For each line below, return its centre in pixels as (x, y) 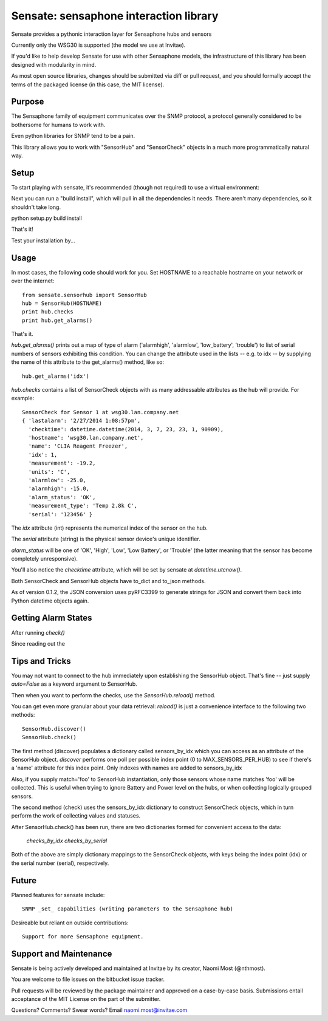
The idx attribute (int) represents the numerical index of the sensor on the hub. (109, 528)
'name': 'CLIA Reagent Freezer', (78, 446)
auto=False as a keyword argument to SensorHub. (74, 684)
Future (24, 880)
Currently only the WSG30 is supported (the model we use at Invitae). (98, 45)
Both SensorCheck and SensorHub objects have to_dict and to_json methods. (108, 581)
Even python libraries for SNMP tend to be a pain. (73, 136)
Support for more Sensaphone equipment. (83, 936)
